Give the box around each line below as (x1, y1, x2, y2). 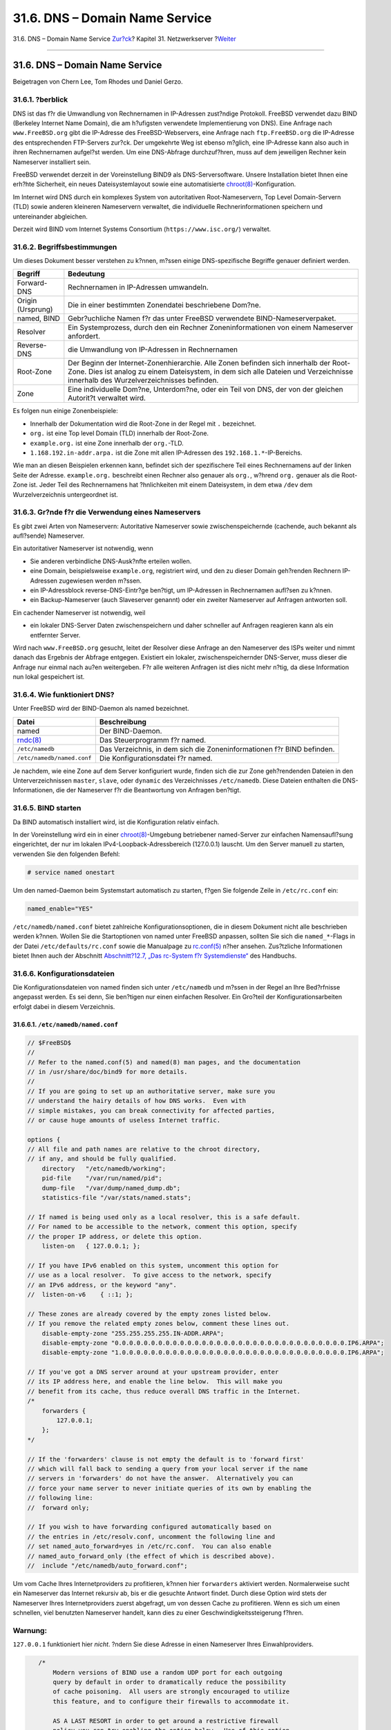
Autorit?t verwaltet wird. (68, 393, 146, 403)
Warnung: (12, 1626, 48, 1635)
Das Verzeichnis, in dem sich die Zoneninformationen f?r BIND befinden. (99, 744, 335, 754)
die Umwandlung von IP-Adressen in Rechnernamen (68, 345, 238, 354)
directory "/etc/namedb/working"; (41, 1165, 166, 1172)
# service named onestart (27, 868, 115, 876)
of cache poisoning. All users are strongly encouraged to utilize (53, 1688, 290, 1695)
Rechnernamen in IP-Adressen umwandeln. (68, 282, 209, 292)
